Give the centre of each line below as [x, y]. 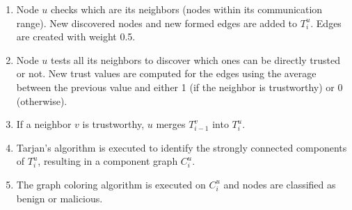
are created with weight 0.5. [76, 37]
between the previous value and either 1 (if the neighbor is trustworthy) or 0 [179, 87]
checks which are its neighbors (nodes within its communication [187, 9]
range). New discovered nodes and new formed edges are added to [157, 23]
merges [171, 124]
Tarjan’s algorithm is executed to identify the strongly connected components [182, 147]
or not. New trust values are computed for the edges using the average [166, 73]
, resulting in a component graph [108, 161]
